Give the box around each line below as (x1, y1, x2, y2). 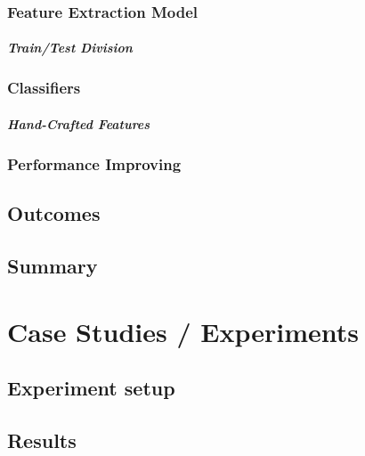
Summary (7, 251, 98, 279)
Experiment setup (7, 374, 175, 402)
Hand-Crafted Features (7, 114, 150, 133)
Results (7, 426, 77, 453)
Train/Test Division (7, 38, 133, 57)
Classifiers (7, 77, 81, 99)
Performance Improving (7, 152, 182, 175)
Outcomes (7, 199, 101, 227)
